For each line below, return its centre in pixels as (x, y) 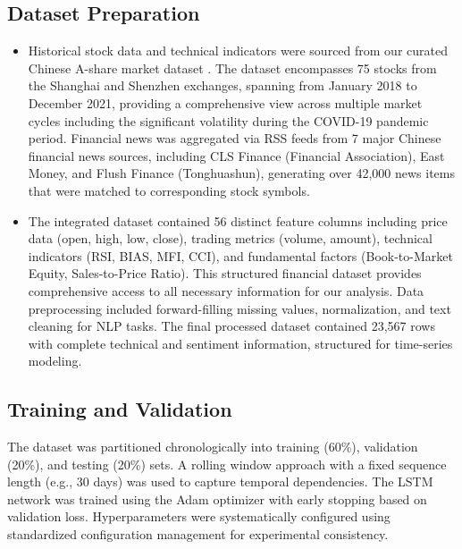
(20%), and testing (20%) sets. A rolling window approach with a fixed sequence (227, 464)
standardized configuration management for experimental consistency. (198, 534)
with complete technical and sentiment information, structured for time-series (240, 343)
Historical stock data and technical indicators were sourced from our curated (238, 51)
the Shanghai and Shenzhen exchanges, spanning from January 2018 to (223, 85)
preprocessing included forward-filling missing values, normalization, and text (239, 308)
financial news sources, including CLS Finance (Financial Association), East (236, 155)
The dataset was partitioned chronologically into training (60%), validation (213, 447)
